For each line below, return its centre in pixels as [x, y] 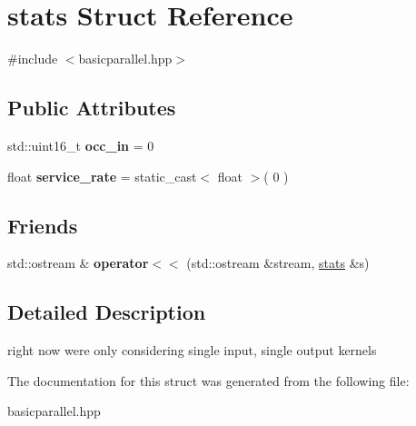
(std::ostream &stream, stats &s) [278, 263]
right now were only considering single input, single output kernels [192, 350]
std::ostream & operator [78, 263]
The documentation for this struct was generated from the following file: [208, 380]
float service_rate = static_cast [102, 176]
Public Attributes [92, 108]
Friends [43, 225]
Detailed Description [107, 312]
